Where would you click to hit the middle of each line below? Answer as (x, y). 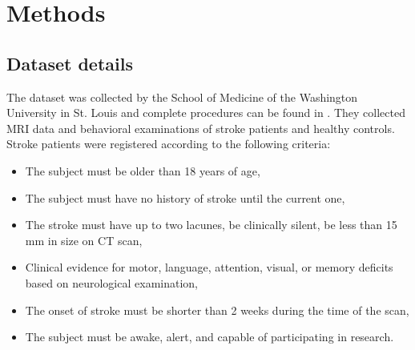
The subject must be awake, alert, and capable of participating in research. (210, 337)
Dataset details (70, 63)
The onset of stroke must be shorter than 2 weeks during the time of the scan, (217, 310)
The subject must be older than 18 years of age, (143, 170)
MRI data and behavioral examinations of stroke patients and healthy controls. (201, 128)
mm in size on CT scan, (84, 240)
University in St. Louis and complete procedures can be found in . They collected (206, 113)
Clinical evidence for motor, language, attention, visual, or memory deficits (209, 267)
